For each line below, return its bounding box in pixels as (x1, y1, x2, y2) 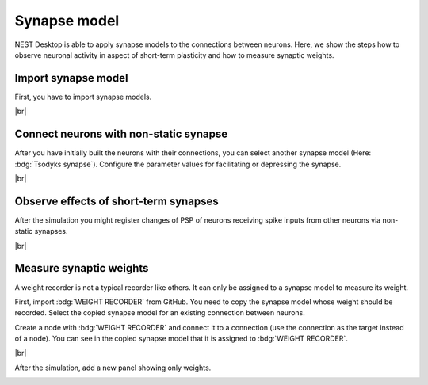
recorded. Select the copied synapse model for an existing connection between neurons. (14, 308, 305, 318)
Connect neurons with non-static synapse (14, 128, 228, 141)
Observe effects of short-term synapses (14, 194, 220, 208)
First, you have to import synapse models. (14, 92, 152, 101)
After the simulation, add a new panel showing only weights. (14, 363, 212, 372)
